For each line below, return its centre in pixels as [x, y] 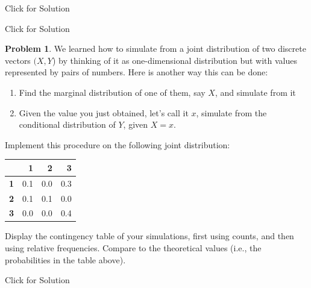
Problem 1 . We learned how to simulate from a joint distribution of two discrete [155, 49]
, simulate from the [231, 112]
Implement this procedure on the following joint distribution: [118, 144]
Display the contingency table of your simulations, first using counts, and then [149, 236]
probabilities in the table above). [65, 259]
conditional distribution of [67, 124]
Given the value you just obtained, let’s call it [104, 112]
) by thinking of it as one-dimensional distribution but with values [174, 60]
